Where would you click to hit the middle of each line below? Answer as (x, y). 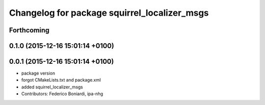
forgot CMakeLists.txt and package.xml (61, 80)
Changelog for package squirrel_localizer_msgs (109, 13)
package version (38, 73)
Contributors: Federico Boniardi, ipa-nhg (62, 94)
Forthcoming (29, 30)
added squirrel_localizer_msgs (52, 87)
